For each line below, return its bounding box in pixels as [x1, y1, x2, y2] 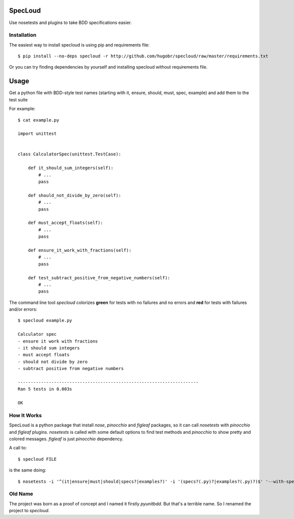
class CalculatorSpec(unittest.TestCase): [18, 151, 122, 157]
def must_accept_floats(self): [27, 220, 103, 225]
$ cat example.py [18, 117, 59, 123]
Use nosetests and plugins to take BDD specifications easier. [9, 20, 132, 25]
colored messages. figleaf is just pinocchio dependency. [9, 436, 123, 442]
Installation [9, 32, 37, 39]
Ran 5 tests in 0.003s [18, 386, 73, 392]
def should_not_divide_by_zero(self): [27, 193, 122, 198]
